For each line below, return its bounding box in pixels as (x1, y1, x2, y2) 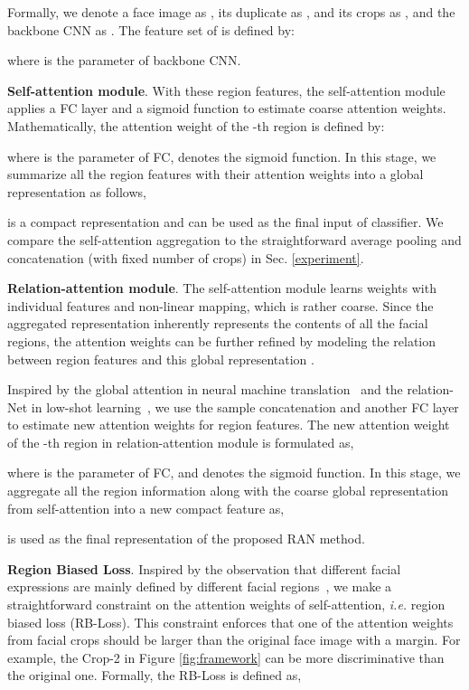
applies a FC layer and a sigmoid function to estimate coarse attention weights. (7, 99, 446, 118)
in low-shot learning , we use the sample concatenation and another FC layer (31, 397, 459, 416)
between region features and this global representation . (7, 349, 314, 368)
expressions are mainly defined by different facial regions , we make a (7, 577, 392, 596)
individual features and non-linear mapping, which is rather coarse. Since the (7, 296, 434, 315)
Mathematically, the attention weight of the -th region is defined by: (7, 116, 385, 135)
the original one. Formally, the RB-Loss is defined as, (7, 666, 302, 685)
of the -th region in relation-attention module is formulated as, (7, 432, 354, 451)
